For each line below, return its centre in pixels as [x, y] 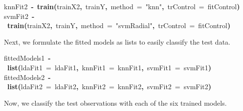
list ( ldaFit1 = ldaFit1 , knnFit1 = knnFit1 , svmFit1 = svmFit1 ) [110, 67]
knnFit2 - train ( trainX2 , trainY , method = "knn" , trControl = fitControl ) [122, 6]
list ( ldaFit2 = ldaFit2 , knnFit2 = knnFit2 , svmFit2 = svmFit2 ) [110, 87]
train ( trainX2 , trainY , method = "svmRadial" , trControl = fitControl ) [119, 25]
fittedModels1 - [27, 58]
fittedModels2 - [27, 77]
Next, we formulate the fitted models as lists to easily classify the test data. [117, 41]
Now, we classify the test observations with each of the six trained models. [115, 103]
